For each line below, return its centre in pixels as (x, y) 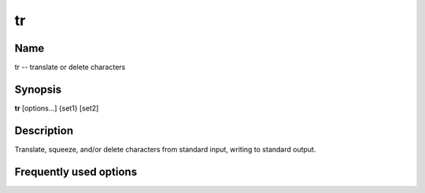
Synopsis (38, 89)
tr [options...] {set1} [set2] (57, 108)
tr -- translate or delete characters (70, 67)
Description (44, 131)
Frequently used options (76, 171)
